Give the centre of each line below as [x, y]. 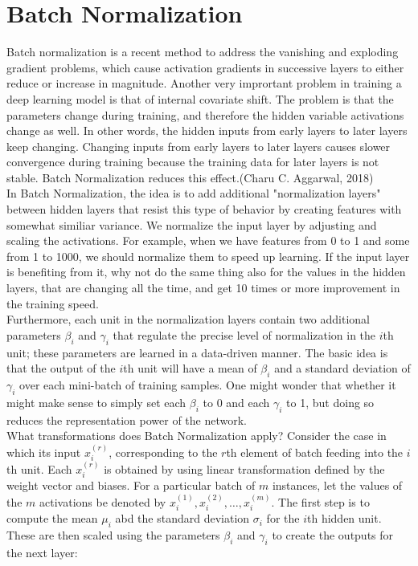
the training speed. [53, 303]
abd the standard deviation [182, 518]
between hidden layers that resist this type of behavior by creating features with [204, 209]
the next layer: [42, 552]
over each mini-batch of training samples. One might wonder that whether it [208, 385]
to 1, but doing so [330, 402]
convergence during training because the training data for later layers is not [193, 162]
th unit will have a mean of [190, 368]
